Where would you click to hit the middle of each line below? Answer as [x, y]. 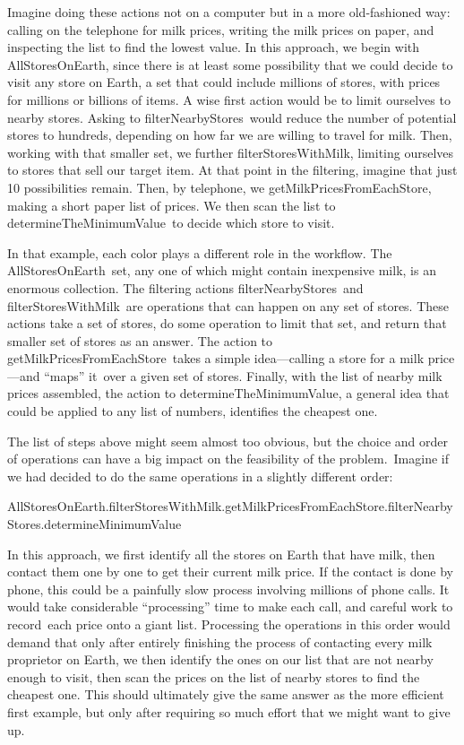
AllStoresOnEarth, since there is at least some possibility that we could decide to [230, 64]
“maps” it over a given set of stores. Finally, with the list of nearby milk [243, 375]
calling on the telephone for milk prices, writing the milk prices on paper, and [221, 29]
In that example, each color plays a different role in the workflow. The [200, 252]
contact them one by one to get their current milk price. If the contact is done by [230, 572]
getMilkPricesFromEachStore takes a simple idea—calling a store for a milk [216, 358]
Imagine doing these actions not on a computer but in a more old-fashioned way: [229, 12]
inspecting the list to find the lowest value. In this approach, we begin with [214, 47]
